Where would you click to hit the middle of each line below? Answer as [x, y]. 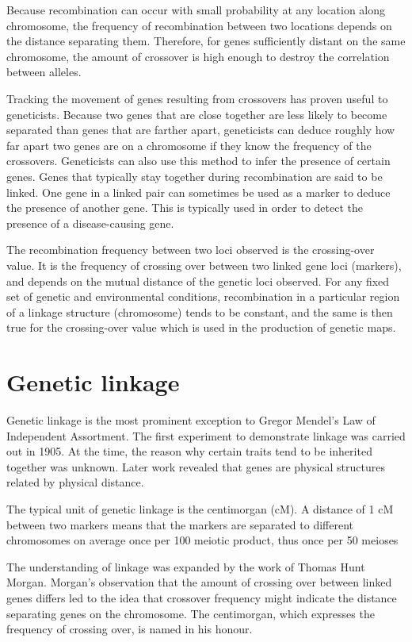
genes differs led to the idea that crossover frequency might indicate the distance [202, 597]
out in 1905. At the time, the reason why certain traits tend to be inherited [189, 451]
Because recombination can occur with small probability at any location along [196, 10]
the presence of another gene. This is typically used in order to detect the [185, 208]
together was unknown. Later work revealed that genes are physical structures [196, 466]
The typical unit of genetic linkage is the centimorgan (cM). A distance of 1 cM [200, 508]
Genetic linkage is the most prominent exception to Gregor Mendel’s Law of [191, 420]
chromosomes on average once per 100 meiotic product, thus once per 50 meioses [202, 540]
